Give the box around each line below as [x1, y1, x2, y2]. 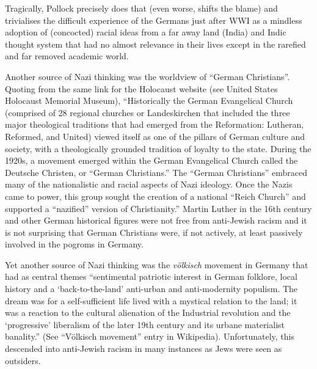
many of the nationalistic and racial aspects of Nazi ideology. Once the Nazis [5, 178, 293, 191]
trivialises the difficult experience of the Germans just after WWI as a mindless [5, 13, 302, 26]
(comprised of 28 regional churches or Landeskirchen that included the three [5, 106, 290, 119]
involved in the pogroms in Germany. [5, 238, 144, 250]
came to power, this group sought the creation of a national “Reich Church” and [5, 189, 306, 202]
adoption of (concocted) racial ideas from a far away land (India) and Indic [5, 26, 286, 38]
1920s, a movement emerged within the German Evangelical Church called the [5, 154, 298, 167]
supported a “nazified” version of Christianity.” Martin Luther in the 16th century [5, 202, 312, 214]
